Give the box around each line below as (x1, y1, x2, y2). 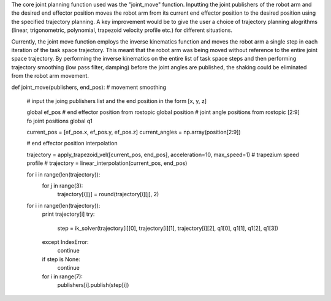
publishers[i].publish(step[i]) (57, 281, 129, 288)
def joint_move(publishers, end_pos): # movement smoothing (11, 83, 167, 91)
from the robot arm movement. (11, 72, 89, 80)
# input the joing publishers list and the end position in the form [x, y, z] (26, 97, 207, 104)
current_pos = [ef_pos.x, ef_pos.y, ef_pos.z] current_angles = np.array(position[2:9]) (26, 129, 241, 136)
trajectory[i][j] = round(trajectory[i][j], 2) (57, 191, 159, 198)
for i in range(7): (42, 273, 83, 280)
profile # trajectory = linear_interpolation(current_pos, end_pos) (26, 159, 188, 167)
